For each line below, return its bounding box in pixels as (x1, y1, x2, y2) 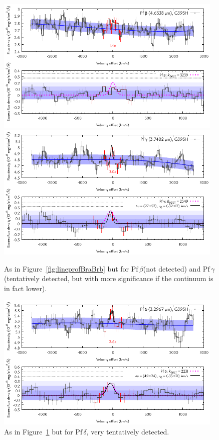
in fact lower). (4, 283, 47, 293)
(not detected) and (143, 263, 201, 274)
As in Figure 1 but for (4, 426, 73, 436)
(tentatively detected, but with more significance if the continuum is (4, 273, 213, 284)
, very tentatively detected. (86, 426, 169, 436)
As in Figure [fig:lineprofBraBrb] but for (4, 263, 129, 274)
